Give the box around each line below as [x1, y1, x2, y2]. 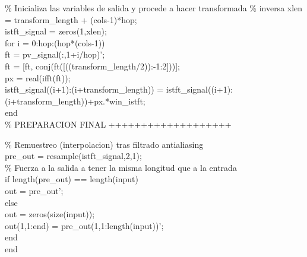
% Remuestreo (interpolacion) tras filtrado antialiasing [5, 138, 204, 150]
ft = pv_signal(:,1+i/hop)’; [5, 48, 105, 61]
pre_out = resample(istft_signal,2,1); [5, 150, 142, 162]
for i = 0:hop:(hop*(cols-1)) [5, 36, 105, 49]
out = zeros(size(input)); [5, 208, 95, 220]
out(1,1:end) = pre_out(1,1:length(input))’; [5, 219, 164, 231]
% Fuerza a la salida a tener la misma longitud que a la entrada [5, 161, 237, 173]
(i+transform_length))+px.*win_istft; [5, 94, 145, 107]
